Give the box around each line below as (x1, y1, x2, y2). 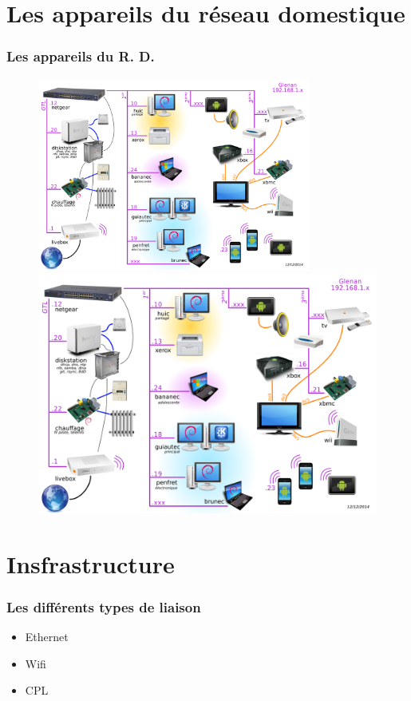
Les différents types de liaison (6, 596, 201, 616)
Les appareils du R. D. (6, 46, 155, 66)
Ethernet (25, 628, 69, 644)
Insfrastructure (6, 547, 175, 580)
